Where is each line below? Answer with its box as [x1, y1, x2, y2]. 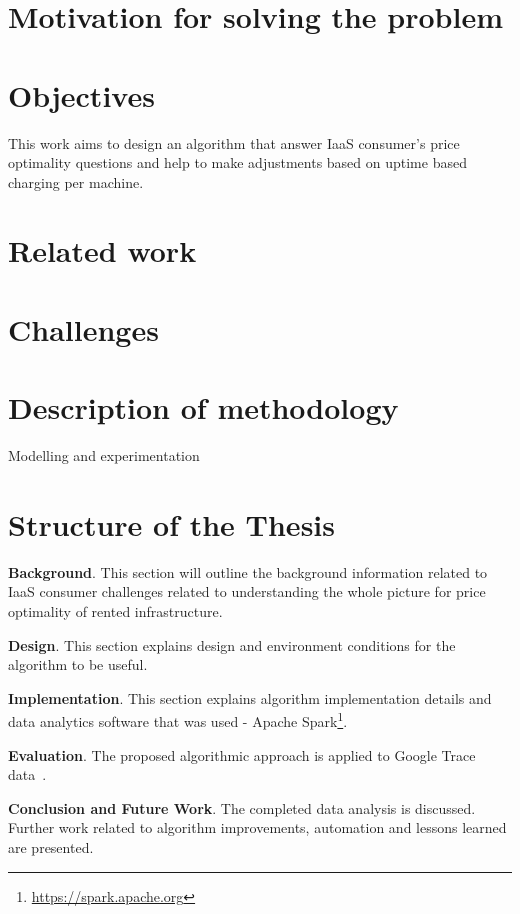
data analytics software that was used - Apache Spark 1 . [8, 708, 348, 732]
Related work [8, 230, 197, 271]
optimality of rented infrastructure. [8, 601, 223, 622]
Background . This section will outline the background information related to [8, 561, 488, 582]
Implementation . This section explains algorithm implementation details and [8, 687, 492, 708]
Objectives [8, 74, 155, 115]
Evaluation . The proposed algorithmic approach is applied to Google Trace [8, 744, 476, 765]
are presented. [8, 837, 94, 858]
